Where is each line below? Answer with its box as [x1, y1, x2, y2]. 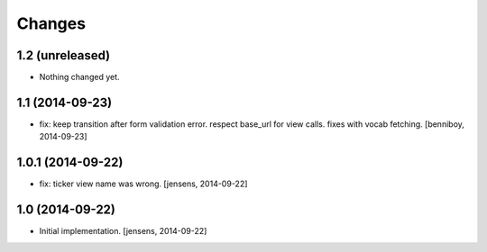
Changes [16, 13, 86, 33]
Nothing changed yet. [39, 72, 121, 83]
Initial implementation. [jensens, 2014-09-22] [39, 226, 207, 237]
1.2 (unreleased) [16, 48, 111, 63]
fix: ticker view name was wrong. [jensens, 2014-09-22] [39, 178, 248, 189]
